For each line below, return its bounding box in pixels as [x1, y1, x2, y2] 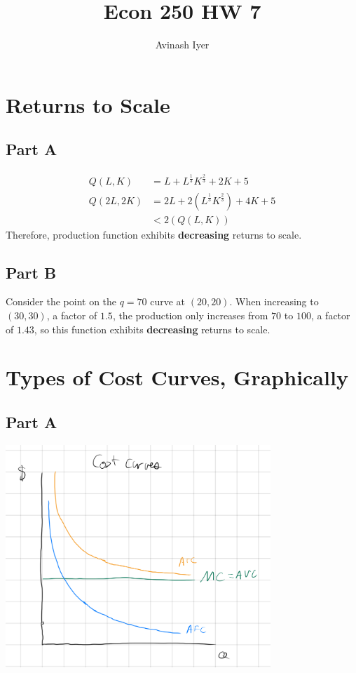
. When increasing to [229, 294, 319, 309]
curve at [150, 294, 186, 309]
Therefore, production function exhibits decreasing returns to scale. [6, 227, 302, 241]
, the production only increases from [112, 307, 268, 322]
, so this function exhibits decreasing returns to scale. [34, 321, 271, 336]
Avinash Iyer [155, 37, 210, 52]
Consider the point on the [6, 294, 117, 309]
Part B [6, 261, 57, 283]
